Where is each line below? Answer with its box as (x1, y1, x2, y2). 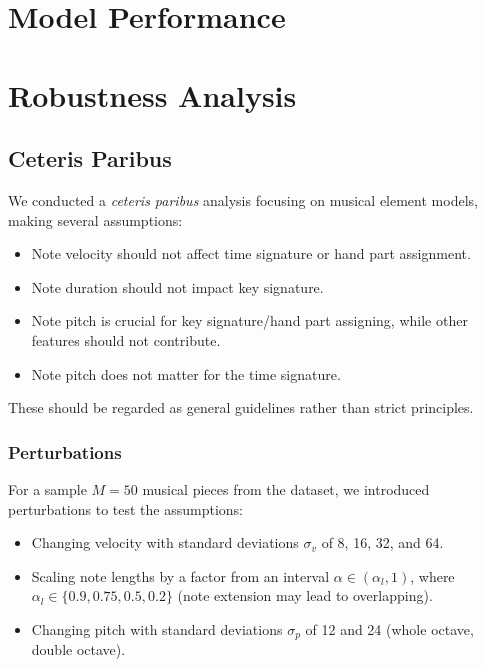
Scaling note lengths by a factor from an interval (31, 565, 330, 586)
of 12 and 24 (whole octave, (305, 618, 474, 639)
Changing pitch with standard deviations (31, 618, 283, 639)
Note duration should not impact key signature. (31, 276, 324, 297)
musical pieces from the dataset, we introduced (142, 478, 430, 499)
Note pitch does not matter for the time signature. (31, 363, 341, 384)
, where (410, 565, 455, 586)
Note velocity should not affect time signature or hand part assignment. (31, 243, 471, 264)
